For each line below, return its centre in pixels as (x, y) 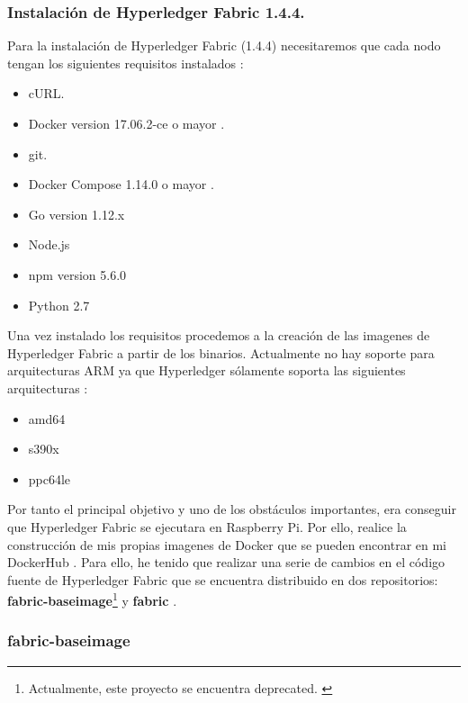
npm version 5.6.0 (77, 274)
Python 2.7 (59, 305)
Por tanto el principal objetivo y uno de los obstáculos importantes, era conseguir (232, 509)
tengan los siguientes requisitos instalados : (126, 63)
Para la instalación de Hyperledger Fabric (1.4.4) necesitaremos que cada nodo (224, 45)
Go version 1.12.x (76, 214)
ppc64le (49, 478)
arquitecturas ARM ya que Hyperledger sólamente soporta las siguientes (207, 370)
